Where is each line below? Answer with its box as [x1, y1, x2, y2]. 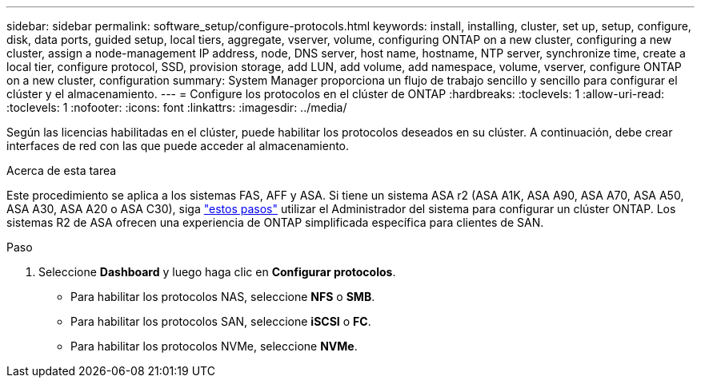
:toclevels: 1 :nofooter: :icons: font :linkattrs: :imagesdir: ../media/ [6, 101, 347, 114]
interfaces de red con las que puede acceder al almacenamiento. [6, 139, 350, 152]
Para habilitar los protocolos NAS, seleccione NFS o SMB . [70, 290, 375, 303]
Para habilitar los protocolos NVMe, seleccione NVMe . [70, 339, 358, 353]
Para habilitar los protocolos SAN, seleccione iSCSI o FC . [70, 315, 371, 328]
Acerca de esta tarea [6, 164, 117, 177]
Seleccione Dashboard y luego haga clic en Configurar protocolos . [38, 265, 396, 279]
